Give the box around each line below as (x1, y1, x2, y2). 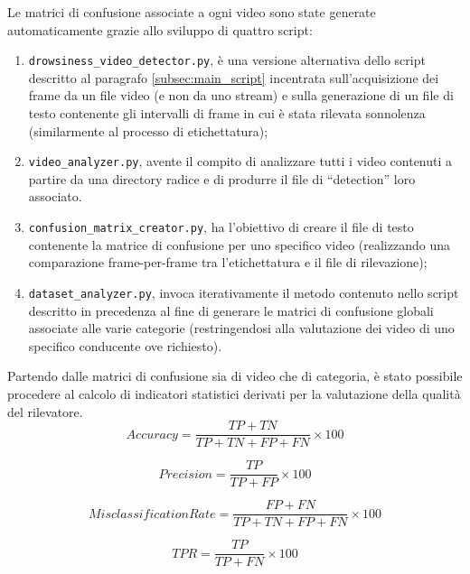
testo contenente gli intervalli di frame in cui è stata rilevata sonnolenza (28, 104, 426, 123)
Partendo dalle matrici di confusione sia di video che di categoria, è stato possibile (7, 366, 463, 385)
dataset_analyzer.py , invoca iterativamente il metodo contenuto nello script (28, 282, 459, 301)
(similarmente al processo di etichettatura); (28, 121, 268, 140)
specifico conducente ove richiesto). (28, 336, 222, 355)
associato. (28, 187, 82, 206)
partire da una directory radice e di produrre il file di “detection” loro (28, 169, 416, 188)
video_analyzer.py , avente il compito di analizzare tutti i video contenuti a (28, 152, 453, 171)
